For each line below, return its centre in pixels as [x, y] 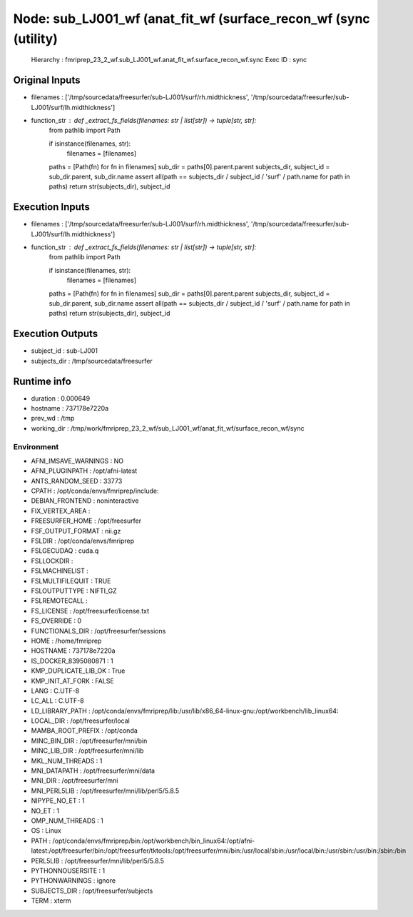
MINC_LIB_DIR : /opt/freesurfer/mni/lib [87, 751]
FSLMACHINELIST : [60, 571]
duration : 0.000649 [61, 398]
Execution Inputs [52, 207]
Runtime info [42, 381]
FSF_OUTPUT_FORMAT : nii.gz [76, 531]
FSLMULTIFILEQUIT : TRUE [71, 581]
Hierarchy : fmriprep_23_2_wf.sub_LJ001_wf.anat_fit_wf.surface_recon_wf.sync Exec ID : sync [169, 60]
